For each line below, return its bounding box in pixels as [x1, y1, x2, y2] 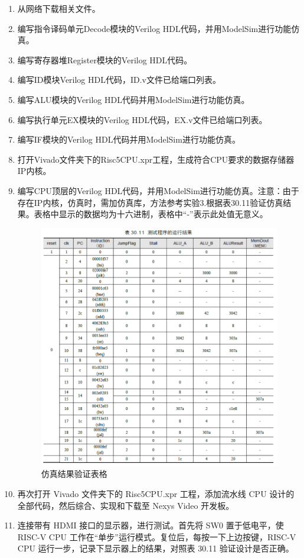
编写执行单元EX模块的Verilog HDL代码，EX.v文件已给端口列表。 [17, 113, 267, 125]
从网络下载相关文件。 [17, 2, 100, 14]
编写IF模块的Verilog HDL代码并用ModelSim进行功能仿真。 [17, 133, 240, 146]
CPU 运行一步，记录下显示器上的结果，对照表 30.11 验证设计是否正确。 [17, 542, 294, 554]
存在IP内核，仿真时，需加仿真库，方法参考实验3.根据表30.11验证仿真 [17, 196, 283, 208]
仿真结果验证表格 [41, 467, 107, 480]
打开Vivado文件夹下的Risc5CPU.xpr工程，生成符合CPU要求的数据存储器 [17, 153, 295, 165]
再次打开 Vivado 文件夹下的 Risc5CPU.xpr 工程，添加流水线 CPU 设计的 [17, 488, 295, 500]
